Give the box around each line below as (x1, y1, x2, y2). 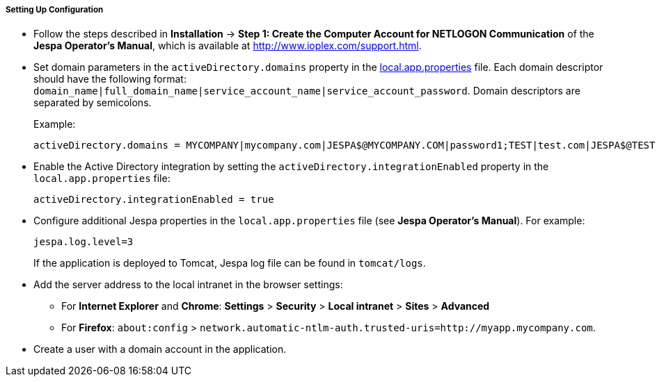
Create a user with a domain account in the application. (33, 343, 287, 356)
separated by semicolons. (33, 97, 152, 109)
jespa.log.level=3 (33, 236, 134, 248)
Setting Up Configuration (6, 5, 104, 15)
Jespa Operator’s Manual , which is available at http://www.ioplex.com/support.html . (33, 40, 422, 52)
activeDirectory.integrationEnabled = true (33, 194, 274, 206)
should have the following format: (33, 73, 187, 85)
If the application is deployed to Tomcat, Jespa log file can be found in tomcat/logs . (33, 257, 426, 269)
